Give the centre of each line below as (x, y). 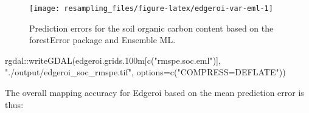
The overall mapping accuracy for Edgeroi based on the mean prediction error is (154, 93)
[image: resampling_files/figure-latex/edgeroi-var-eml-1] (151, 9)
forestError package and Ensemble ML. (102, 40)
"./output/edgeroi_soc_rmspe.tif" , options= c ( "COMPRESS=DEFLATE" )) (145, 72)
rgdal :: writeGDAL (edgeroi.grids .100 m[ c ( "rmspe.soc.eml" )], (113, 60)
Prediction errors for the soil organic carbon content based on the (151, 28)
